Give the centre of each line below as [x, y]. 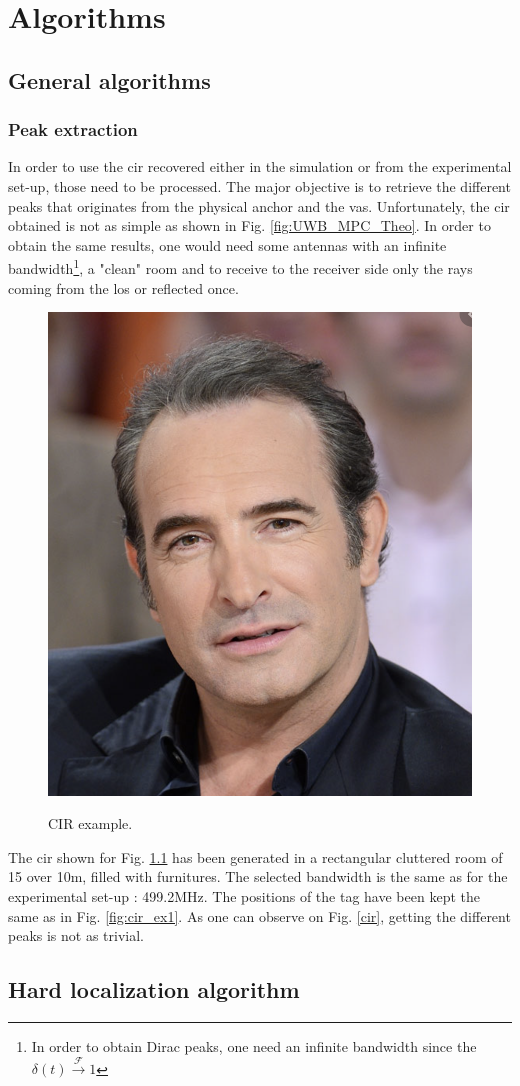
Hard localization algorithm [154, 989]
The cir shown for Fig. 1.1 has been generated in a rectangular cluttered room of [255, 856]
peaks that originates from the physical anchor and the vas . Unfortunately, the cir [259, 205]
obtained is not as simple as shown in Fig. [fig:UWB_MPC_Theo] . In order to [249, 225]
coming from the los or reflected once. [123, 287]
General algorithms [109, 79]
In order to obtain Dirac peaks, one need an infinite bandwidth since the [254, 1046]
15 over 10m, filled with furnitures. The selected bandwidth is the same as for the [258, 876]
